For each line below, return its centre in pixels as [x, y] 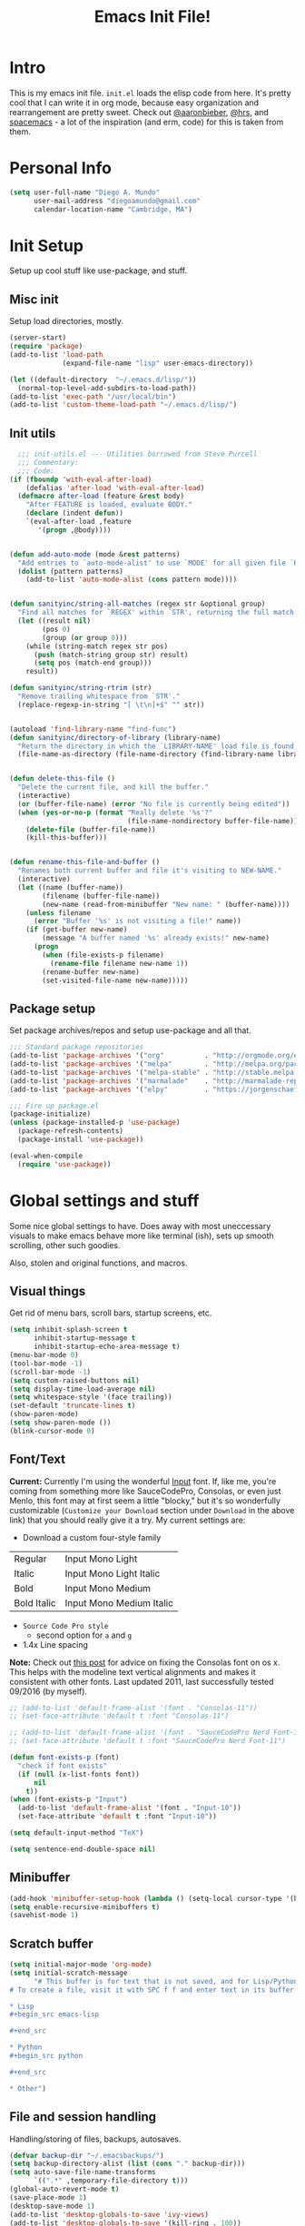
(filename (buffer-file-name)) [101, 896]
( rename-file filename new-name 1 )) [119, 963]
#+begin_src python [46, 2056]
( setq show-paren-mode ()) [60, 1423]
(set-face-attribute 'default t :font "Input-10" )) [118, 1817]
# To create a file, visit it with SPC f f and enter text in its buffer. [154, 1990]
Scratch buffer [51, 1943]
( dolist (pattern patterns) [71, 571]
